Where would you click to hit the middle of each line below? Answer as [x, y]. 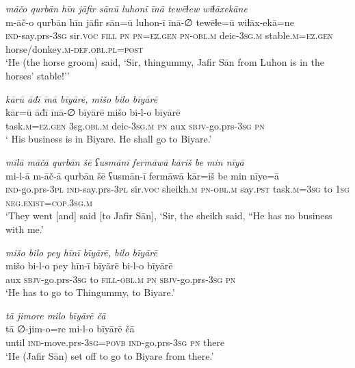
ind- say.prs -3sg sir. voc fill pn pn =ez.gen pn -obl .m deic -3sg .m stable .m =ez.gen [169, 35]
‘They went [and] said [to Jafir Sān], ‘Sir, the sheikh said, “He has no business [169, 216]
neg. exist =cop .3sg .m [49, 202]
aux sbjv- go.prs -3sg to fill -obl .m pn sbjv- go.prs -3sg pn [121, 279]
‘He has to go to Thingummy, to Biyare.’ [90, 292]
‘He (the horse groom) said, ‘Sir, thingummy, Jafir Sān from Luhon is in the [165, 62]
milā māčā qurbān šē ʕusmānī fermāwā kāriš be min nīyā [125, 161]
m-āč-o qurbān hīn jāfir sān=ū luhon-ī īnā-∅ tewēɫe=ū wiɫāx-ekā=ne [150, 22]
